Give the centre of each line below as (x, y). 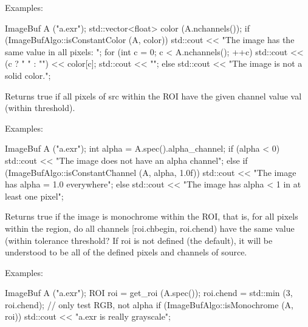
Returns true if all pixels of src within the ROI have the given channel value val (153, 96)
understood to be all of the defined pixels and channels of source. (126, 252)
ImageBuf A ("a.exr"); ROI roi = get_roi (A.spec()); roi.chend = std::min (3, (149, 293)
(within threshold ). (40, 108)
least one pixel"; (34, 196)
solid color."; (28, 75)
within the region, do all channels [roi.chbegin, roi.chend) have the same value (150, 228)
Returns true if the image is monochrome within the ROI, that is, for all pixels (152, 216)
